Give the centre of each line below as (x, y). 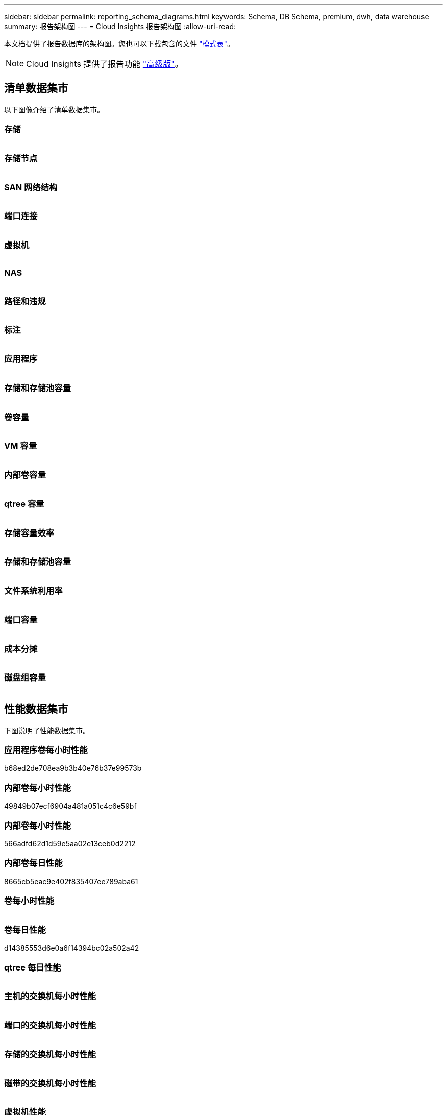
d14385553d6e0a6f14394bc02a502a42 (72, 948)
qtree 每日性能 (33, 967)
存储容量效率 (29, 533)
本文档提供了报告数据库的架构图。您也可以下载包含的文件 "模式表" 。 (119, 44)
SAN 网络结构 (31, 187)
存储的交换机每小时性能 (50, 1054)
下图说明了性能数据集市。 (47, 730)
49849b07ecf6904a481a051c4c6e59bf (70, 806)
